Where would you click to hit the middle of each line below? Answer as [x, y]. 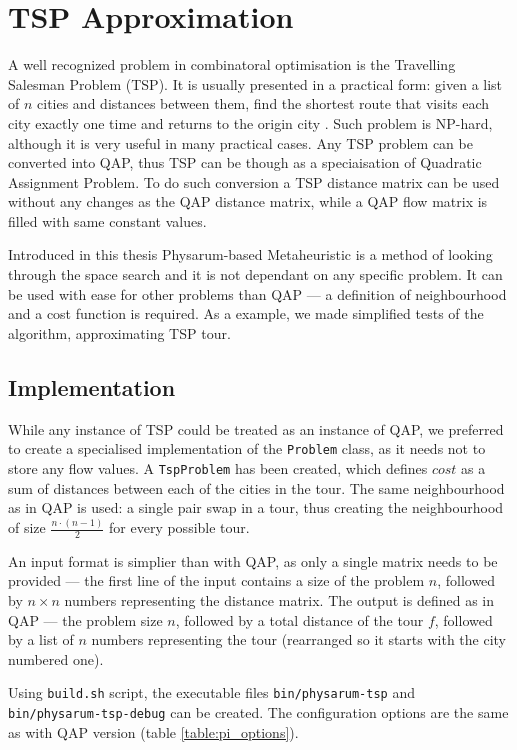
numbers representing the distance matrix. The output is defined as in [279, 600]
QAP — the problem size [85, 619]
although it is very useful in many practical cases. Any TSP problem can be [240, 142]
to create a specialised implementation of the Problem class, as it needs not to [247, 448]
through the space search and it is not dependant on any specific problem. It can [255, 274]
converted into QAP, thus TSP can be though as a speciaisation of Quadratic [245, 162]
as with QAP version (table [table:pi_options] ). [153, 731]
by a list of [41, 639]
